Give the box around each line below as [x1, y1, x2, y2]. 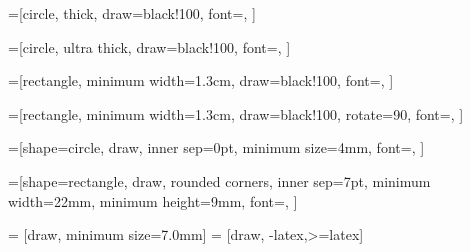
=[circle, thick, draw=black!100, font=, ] [8, 3, 256, 23]
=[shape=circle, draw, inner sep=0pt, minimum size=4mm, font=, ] [8, 137, 425, 158]
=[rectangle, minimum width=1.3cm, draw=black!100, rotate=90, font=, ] [8, 103, 464, 124]
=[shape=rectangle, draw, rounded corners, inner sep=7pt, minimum [8, 170, 431, 191]
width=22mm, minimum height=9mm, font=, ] [8, 190, 298, 211]
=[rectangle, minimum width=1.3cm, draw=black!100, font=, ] [8, 70, 394, 91]
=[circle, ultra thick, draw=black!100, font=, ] [8, 36, 291, 57]
